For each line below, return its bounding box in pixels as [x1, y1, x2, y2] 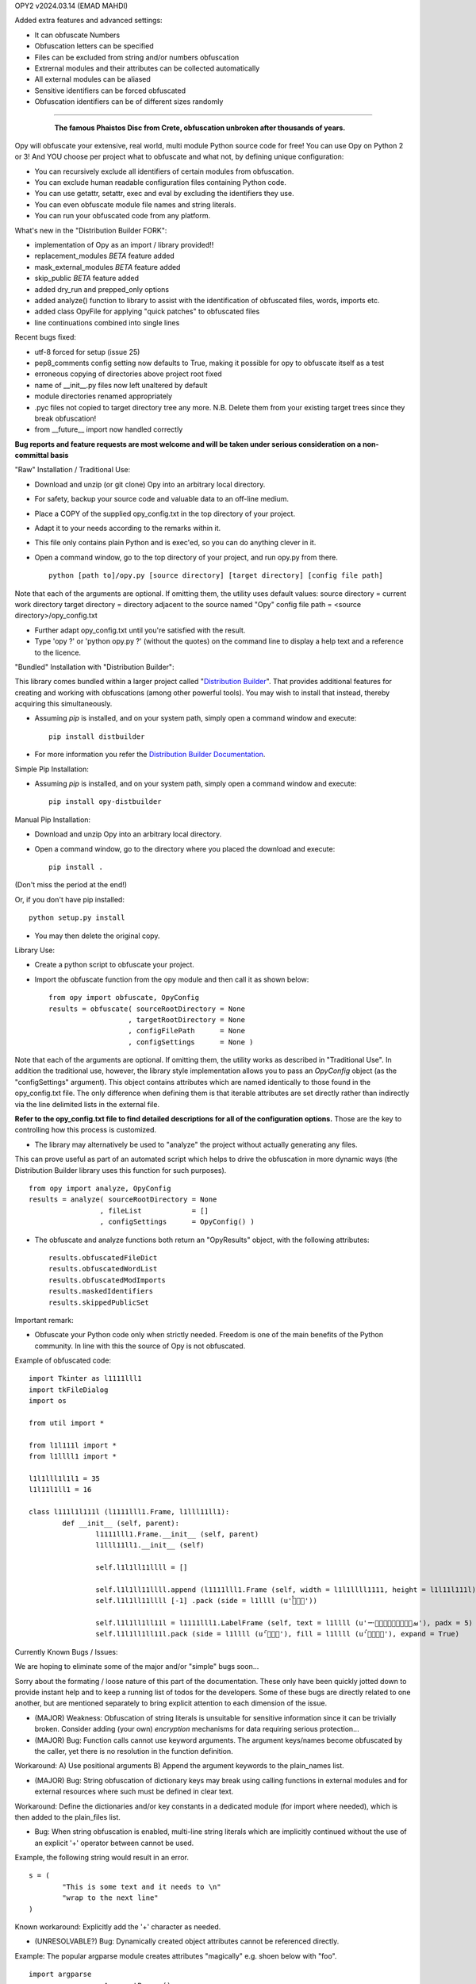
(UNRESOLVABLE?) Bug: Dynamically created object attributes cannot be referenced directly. [34, 1936, 340, 1946]
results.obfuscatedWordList [48, 1264, 158, 1274]
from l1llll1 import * [29, 1452, 117, 1461]
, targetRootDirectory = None [128, 1015, 246, 1024]
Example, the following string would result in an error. [14, 1853, 190, 1863]
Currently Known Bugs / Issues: [14, 1647, 118, 1656]
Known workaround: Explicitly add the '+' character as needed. [14, 1922, 221, 1932]
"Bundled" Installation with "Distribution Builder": [14, 662, 175, 671]
